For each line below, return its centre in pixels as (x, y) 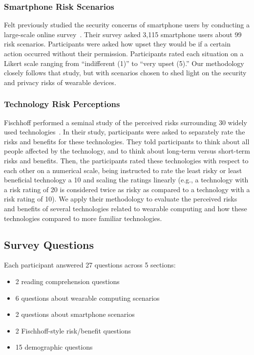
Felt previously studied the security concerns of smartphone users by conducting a (127, 25)
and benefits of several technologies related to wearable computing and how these (126, 208)
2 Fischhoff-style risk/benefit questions (73, 330)
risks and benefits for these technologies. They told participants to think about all (127, 141)
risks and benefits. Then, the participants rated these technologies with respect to (126, 160)
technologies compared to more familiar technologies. (83, 218)
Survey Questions (49, 244)
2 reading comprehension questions (67, 281)
